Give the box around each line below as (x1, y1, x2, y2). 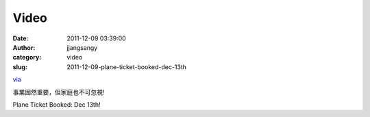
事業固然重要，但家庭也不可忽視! (12, 88, 106, 96)
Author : (12, 43, 36, 51)
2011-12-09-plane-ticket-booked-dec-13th (66, 62, 187, 71)
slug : (12, 62, 27, 71)
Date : (12, 34, 29, 42)
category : (12, 53, 42, 62)
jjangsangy (66, 43, 98, 51)
